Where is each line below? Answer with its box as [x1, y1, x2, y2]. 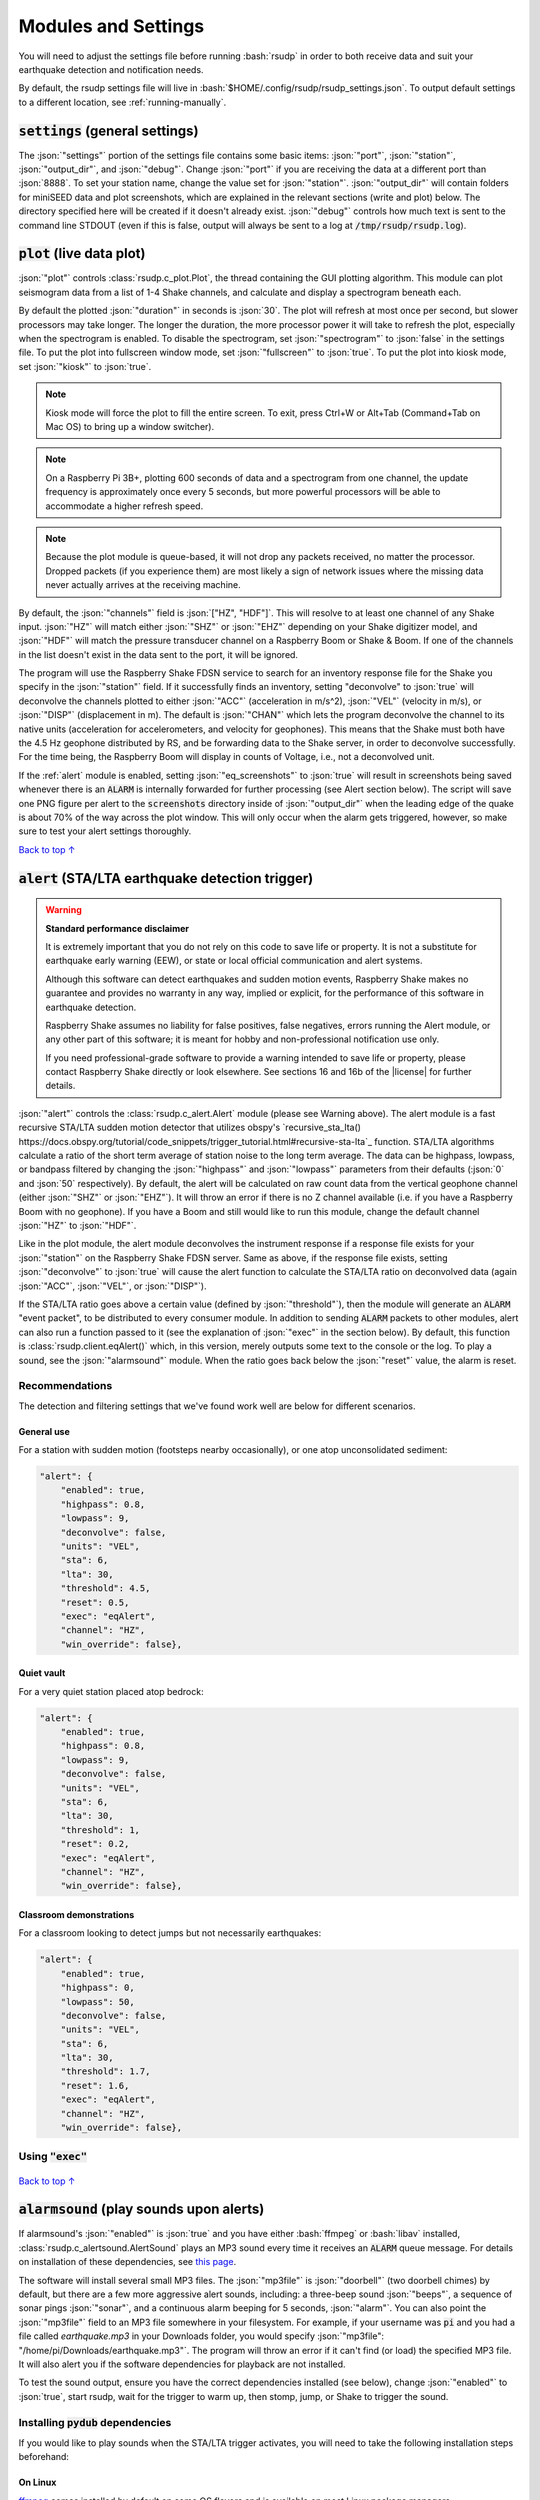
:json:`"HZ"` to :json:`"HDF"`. [18, 1219, 137, 1231]
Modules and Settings [18, 15, 205, 37]
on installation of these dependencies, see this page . [18, 2256, 237, 2268]
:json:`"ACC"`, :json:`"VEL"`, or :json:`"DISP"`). [18, 1280, 207, 1292]
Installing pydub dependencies [18, 2415, 172, 2429]
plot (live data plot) [18, 245, 146, 262]
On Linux [18, 2476, 57, 2489]
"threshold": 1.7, [60, 2066, 151, 2077]
